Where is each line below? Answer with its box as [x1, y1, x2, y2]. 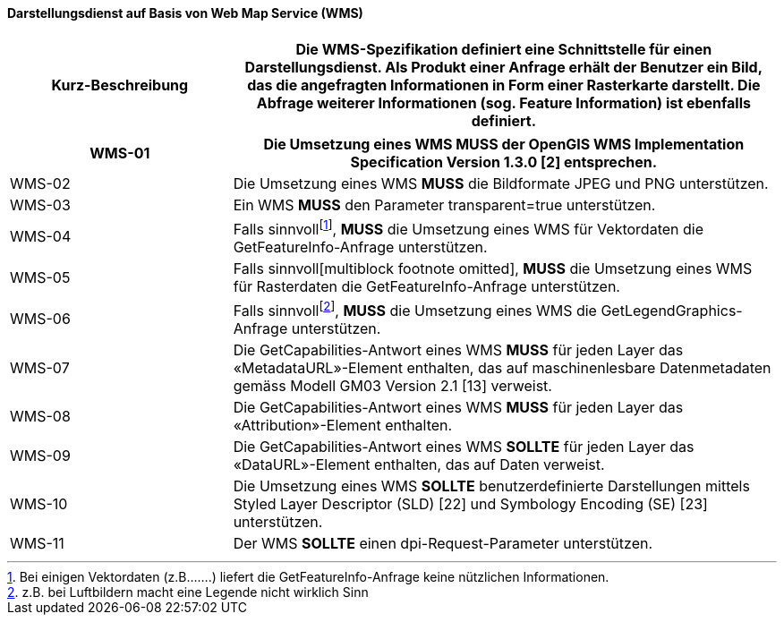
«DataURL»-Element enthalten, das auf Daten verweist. [233, 456, 605, 474]
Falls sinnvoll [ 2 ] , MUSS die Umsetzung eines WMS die [233, 298, 597, 320]
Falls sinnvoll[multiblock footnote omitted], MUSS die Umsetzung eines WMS [233, 259, 753, 277]
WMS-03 [10, 195, 71, 214]
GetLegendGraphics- [601, 302, 743, 320]
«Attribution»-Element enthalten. [233, 416, 453, 435]
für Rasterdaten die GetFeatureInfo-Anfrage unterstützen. [233, 277, 620, 295]
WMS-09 [10, 447, 71, 465]
